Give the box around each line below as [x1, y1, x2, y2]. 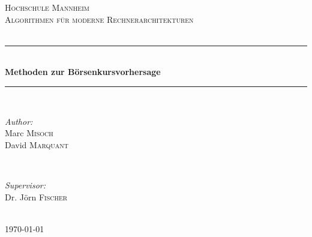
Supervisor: [5, 178, 46, 191]
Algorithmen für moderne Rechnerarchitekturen [5, 13, 194, 25]
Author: [5, 115, 33, 127]
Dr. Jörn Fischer [5, 190, 68, 203]
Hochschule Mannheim [5, 1, 89, 13]
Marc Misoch [5, 127, 53, 139]
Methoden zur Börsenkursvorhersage [5, 65, 161, 78]
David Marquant [5, 138, 68, 151]
